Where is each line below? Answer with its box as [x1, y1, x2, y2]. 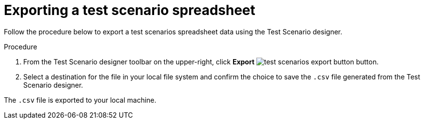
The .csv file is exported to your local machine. [4, 95, 157, 104]
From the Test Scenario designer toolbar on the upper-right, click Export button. [23, 57, 379, 66]
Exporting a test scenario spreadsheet [4, 2, 255, 18]
